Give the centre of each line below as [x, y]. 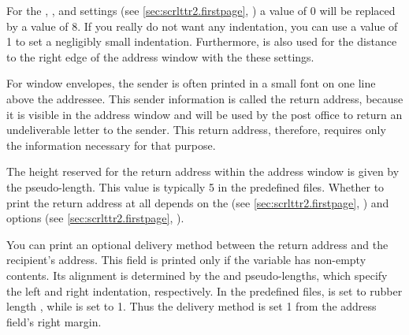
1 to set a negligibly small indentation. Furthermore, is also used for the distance [202, 41]
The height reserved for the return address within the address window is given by [203, 171]
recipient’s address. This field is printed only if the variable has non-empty [186, 260]
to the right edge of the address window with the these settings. [160, 56]
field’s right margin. [54, 321]
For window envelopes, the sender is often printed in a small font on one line [191, 83]
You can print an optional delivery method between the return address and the [197, 244]
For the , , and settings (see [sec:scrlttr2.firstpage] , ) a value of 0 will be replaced [201, 10]
